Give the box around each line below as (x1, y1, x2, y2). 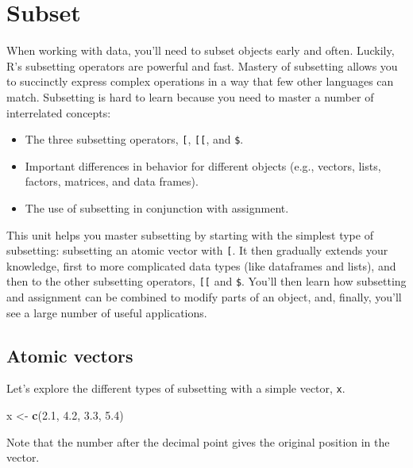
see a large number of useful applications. (6, 304, 207, 320)
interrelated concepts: (6, 104, 111, 121)
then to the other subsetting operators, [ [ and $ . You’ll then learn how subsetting (6, 273, 407, 290)
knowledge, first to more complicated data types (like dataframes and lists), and (6, 257, 396, 274)
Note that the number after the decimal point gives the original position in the (6, 433, 390, 450)
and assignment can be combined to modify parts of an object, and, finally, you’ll (6, 289, 402, 305)
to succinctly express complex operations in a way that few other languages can (6, 73, 394, 90)
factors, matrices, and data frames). (25, 173, 199, 190)
